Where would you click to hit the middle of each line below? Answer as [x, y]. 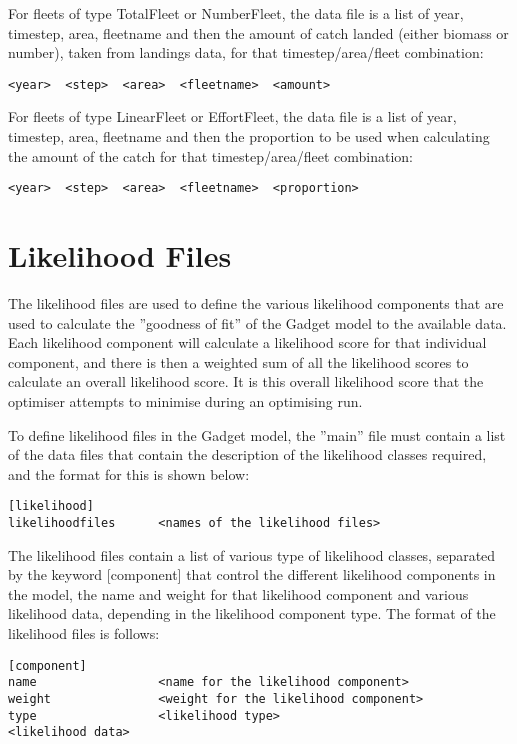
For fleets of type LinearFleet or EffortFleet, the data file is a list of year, [232, 116]
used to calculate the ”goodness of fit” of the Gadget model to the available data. [257, 322]
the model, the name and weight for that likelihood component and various [238, 593]
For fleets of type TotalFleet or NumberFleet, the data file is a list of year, [236, 13]
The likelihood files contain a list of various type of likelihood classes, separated [252, 554]
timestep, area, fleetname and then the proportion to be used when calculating [249, 136]
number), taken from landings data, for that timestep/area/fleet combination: [246, 52]
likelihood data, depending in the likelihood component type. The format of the [252, 613]
